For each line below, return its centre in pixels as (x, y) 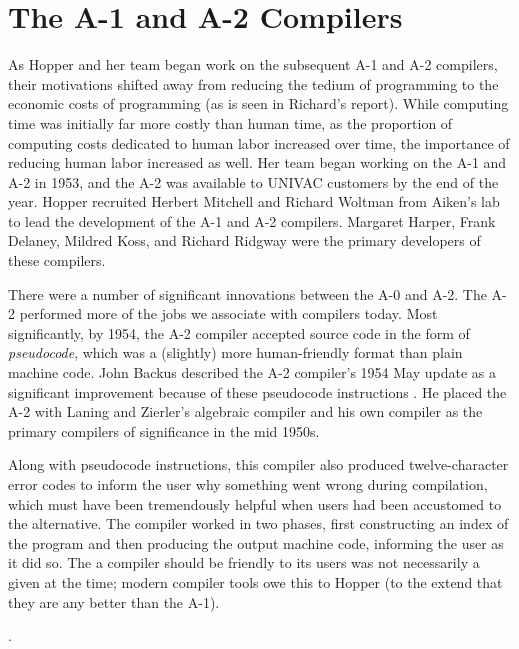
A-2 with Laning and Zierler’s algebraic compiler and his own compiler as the (245, 411)
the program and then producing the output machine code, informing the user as (256, 542)
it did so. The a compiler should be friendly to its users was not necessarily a (244, 562)
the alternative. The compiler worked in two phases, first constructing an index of (258, 523)
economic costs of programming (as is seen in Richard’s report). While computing (258, 103)
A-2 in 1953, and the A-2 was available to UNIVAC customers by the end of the (253, 181)
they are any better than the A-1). (114, 601)
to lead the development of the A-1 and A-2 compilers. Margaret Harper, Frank (252, 220)
